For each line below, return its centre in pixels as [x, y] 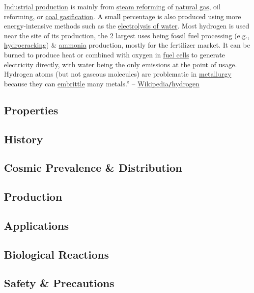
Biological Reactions [56, 254]
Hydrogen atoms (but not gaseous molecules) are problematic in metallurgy [118, 74]
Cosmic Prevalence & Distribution [93, 168]
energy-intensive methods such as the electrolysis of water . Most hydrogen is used [127, 26]
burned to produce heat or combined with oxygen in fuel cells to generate [114, 54]
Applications [37, 225]
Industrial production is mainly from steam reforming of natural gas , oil [112, 6]
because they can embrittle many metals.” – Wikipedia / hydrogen [102, 83]
